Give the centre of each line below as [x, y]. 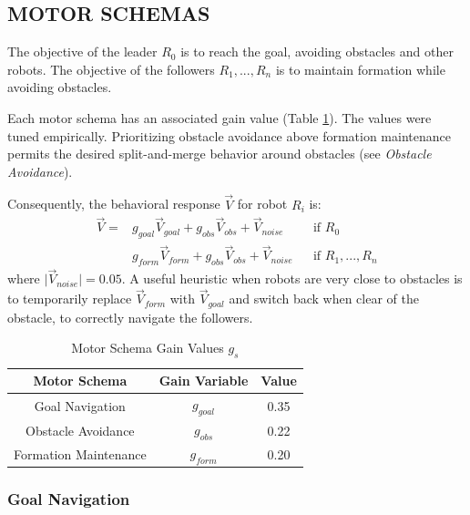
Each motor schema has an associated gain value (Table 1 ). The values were [220, 117]
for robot [262, 204]
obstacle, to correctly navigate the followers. [130, 317]
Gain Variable [204, 381]
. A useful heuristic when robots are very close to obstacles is [292, 278]
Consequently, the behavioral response [114, 204]
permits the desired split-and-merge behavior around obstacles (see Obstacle [220, 154]
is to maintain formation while [360, 69]
